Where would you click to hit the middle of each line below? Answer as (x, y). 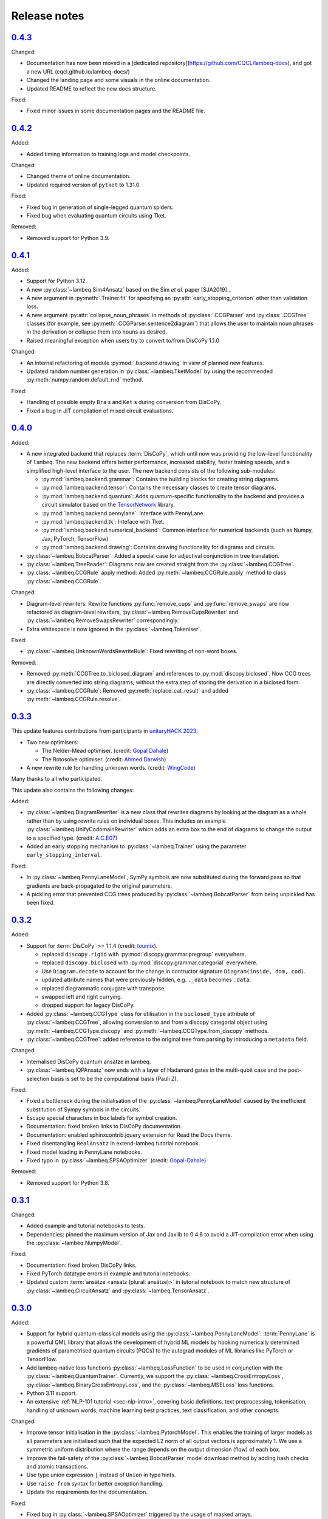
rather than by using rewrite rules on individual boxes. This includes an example (126, 821)
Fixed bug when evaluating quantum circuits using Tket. (96, 216)
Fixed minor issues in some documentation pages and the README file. (116, 111)
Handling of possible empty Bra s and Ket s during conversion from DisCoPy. (124, 402)
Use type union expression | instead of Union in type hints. (101, 1475)
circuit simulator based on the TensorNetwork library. (108, 505)
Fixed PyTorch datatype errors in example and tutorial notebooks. (108, 1274)
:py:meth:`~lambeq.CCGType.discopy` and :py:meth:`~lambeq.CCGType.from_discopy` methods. (148, 1030)
